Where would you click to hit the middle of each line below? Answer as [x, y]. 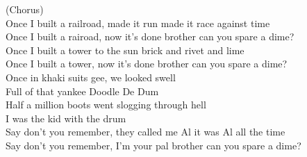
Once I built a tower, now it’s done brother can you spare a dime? [147, 64]
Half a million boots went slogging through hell [106, 105]
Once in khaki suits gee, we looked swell [91, 77]
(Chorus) [25, 9]
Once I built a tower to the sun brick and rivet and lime [125, 50]
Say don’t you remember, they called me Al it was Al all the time [146, 132]
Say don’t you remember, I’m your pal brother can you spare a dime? [153, 145]
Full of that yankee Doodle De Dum [82, 91]
